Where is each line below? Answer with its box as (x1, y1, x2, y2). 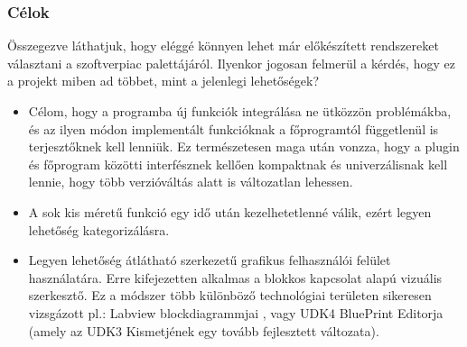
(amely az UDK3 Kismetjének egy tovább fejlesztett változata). (28, 321, 379, 340)
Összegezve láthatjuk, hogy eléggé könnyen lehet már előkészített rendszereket (7, 36, 439, 55)
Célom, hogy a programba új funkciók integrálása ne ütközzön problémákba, (28, 102, 452, 120)
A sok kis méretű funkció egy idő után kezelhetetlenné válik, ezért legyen (28, 202, 432, 221)
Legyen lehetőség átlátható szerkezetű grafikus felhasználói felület (28, 251, 391, 269)
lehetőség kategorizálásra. (28, 220, 170, 239)
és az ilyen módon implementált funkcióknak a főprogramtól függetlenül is (28, 119, 439, 138)
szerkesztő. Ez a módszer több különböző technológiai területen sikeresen (28, 286, 432, 305)
